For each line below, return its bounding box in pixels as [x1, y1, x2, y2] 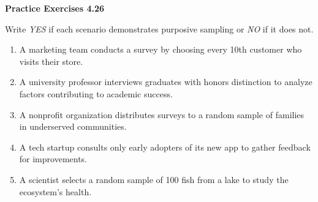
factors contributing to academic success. [19, 87, 173, 100]
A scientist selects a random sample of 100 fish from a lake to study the [19, 173, 289, 185]
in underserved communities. [19, 120, 127, 133]
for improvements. [19, 152, 88, 165]
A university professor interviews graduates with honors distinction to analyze [19, 75, 312, 88]
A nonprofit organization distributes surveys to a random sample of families [19, 108, 305, 121]
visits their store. [19, 54, 83, 67]
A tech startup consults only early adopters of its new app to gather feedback [19, 140, 311, 153]
